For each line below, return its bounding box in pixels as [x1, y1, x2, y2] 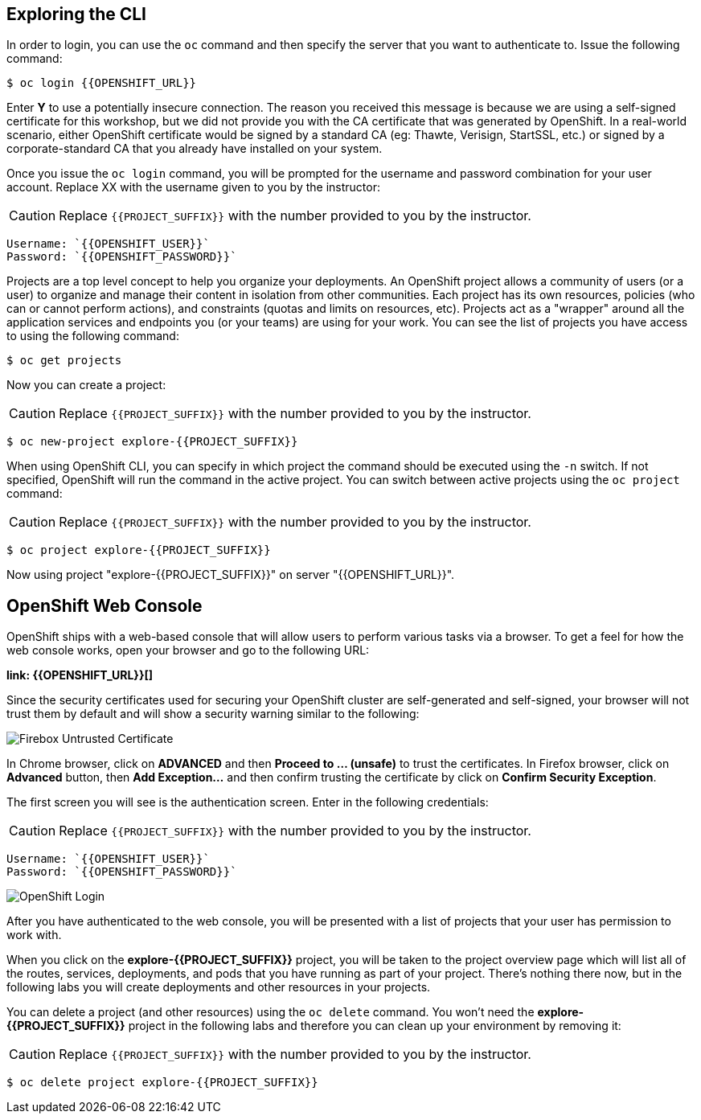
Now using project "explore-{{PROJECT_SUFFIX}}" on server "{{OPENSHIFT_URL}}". [6, 568, 455, 582]
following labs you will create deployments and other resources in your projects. [6, 980, 431, 995]
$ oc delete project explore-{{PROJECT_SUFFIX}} [6, 1076, 318, 1089]
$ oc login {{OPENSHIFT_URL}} [6, 76, 197, 90]
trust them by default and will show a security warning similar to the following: [6, 707, 420, 721]
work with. [6, 928, 62, 942]
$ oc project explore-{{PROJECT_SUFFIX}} [6, 544, 271, 557]
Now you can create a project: [6, 378, 166, 392]
